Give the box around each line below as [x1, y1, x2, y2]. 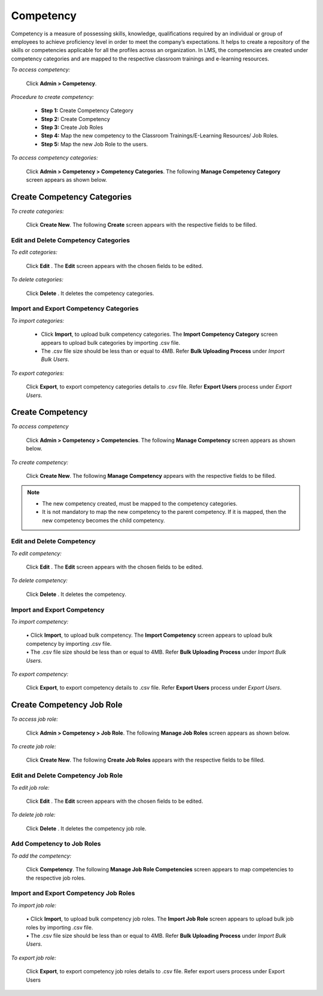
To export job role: [11, 954, 56, 961]
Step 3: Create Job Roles [41, 124, 103, 131]
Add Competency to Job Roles [11, 839, 101, 848]
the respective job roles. [26, 874, 86, 881]
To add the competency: [11, 852, 72, 859]
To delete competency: [11, 577, 68, 584]
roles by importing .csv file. [26, 923, 93, 931]
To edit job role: [11, 784, 50, 791]
